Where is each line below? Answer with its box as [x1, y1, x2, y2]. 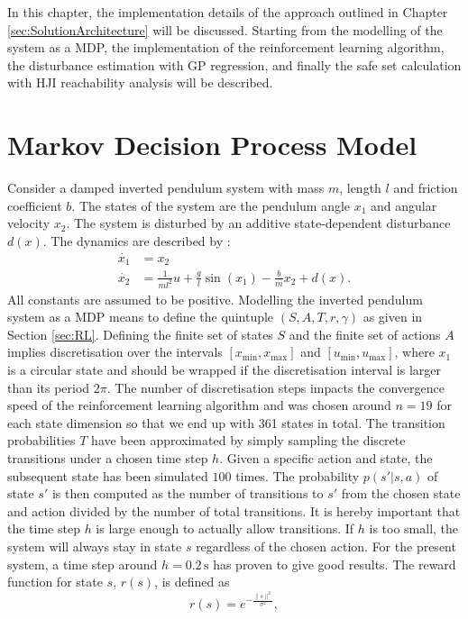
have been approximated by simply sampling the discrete [91, 431, 406, 450]
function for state [7, 572, 103, 591]
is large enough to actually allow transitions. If [96, 519, 354, 538]
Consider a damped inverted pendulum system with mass [7, 178, 325, 197]
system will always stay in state [7, 536, 182, 555]
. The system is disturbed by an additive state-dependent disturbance [66, 214, 451, 232]
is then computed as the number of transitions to [51, 484, 324, 503]
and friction [393, 178, 458, 197]
